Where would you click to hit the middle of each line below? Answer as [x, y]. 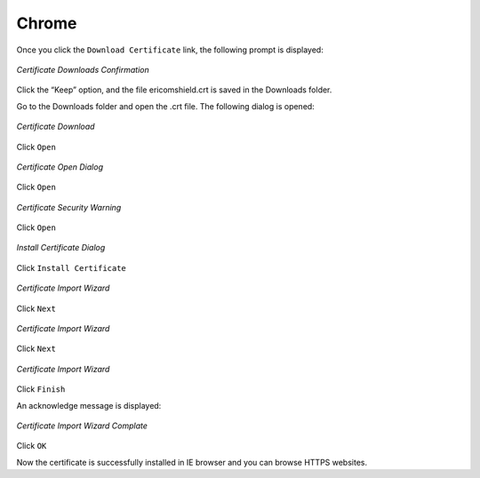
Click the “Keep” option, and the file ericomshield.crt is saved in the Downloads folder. [174, 90]
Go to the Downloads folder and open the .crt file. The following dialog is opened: [165, 106]
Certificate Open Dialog [60, 167]
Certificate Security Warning [69, 207]
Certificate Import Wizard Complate [82, 426]
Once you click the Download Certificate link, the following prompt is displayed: [170, 50]
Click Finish [41, 389]
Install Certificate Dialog [61, 248]
